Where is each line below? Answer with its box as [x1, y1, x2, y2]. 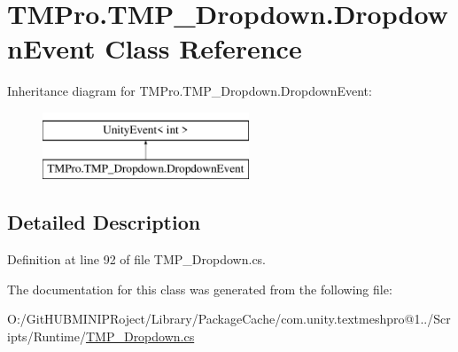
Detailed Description [7, 208, 201, 236]
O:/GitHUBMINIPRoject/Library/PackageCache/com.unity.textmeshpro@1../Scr [7, 309, 451, 328]
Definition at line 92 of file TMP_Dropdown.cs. [7, 250, 267, 269]
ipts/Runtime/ [7, 327, 86, 346]
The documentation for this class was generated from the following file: [7, 279, 392, 298]
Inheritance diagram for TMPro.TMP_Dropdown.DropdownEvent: [7, 82, 372, 100]
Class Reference [105, 30, 302, 66]
